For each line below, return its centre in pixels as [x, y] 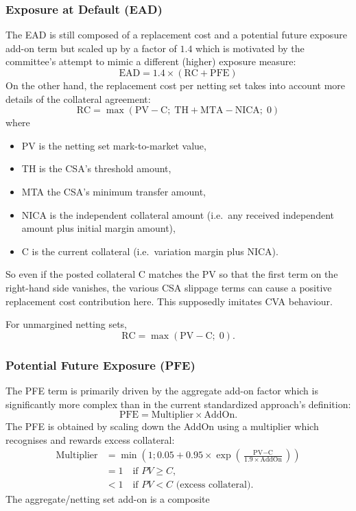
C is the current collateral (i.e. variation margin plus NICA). [150, 251]
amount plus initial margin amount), [98, 228]
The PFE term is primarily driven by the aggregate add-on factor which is [162, 390]
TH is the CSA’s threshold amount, [96, 168]
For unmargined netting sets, [67, 324]
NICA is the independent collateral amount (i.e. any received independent [178, 214]
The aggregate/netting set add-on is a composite [108, 499]
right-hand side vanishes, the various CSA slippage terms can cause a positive [169, 287]
